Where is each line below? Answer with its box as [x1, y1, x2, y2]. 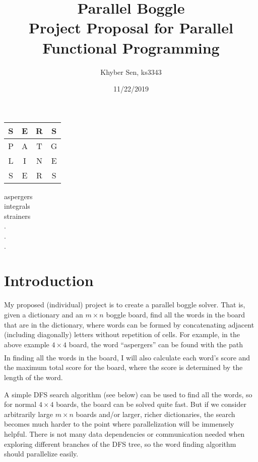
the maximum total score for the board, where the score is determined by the [4, 362, 243, 373]
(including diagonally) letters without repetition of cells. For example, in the [4, 329, 240, 340]
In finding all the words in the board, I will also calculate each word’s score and [4, 352, 250, 362]
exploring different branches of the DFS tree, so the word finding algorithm [4, 438, 236, 449]
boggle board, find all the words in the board [106, 309, 245, 319]
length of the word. [4, 372, 63, 383]
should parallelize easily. [4, 448, 79, 459]
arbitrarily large [4, 408, 53, 419]
